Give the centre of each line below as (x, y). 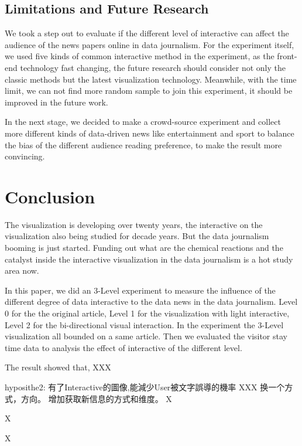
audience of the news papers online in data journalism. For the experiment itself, (150, 44)
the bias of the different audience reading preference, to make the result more (143, 144)
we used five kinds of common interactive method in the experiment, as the (140, 56)
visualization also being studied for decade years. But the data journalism (137, 236)
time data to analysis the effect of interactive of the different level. (123, 347)
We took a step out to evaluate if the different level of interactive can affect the (147, 33)
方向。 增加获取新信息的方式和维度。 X (96, 398)
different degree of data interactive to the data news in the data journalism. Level (151, 302)
